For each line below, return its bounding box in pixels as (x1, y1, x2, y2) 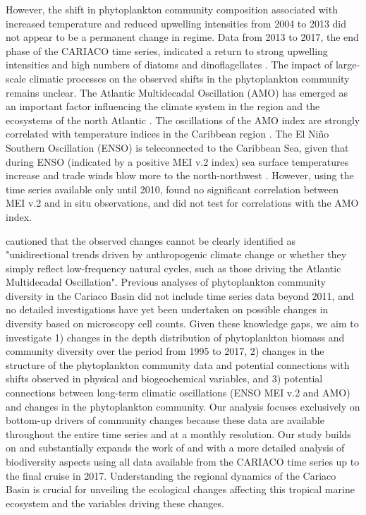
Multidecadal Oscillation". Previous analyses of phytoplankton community (6, 274, 326, 289)
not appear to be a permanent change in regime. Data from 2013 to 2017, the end (6, 30, 359, 44)
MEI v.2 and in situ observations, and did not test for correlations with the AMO (6, 195, 359, 210)
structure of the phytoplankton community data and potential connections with (6, 357, 350, 372)
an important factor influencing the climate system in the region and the (6, 99, 320, 114)
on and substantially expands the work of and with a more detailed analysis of (6, 440, 345, 455)
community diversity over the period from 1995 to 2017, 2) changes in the (6, 344, 324, 358)
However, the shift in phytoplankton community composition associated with (6, 2, 338, 16)
